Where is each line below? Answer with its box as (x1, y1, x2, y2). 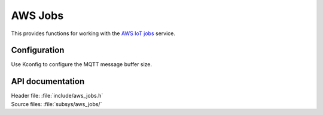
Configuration (11, 45, 65, 55)
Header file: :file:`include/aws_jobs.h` (11, 92, 103, 100)
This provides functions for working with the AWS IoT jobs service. (11, 30, 176, 37)
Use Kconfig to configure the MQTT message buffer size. (11, 61, 153, 68)
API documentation (11, 76, 85, 86)
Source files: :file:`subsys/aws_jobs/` (11, 100, 102, 107)
